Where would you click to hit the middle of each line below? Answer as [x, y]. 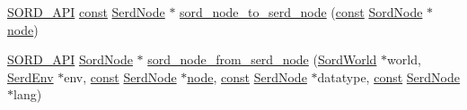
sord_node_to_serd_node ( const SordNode [301, 12]
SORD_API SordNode [70, 59]
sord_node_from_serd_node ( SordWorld [262, 59]
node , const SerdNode [247, 76]
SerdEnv [31, 76]
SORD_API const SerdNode [86, 12]
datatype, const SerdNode [388, 76]
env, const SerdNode [120, 76]
